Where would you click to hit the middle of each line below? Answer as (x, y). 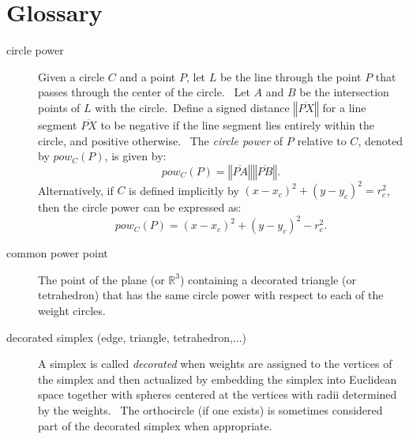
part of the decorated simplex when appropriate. (155, 425)
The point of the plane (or (101, 279)
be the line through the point (291, 76)
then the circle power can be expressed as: (140, 207)
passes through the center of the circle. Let (144, 92)
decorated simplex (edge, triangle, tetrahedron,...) (126, 337)
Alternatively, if (76, 190)
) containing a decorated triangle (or (268, 279)
